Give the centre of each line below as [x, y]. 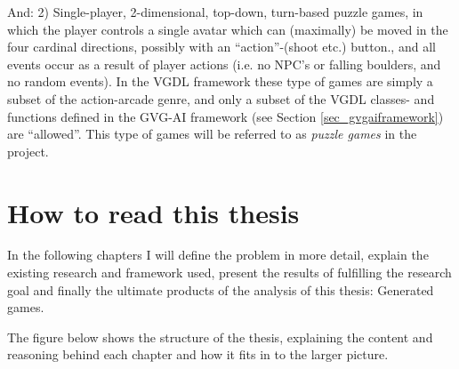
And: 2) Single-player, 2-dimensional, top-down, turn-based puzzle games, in [215, 12]
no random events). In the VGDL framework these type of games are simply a [220, 81]
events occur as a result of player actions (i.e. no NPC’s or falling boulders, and [224, 64]
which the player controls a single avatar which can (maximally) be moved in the [228, 29]
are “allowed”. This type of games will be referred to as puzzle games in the [212, 134]
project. [28, 151]
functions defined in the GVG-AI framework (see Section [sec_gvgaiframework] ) [225, 116]
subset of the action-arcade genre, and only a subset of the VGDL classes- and [221, 98]
